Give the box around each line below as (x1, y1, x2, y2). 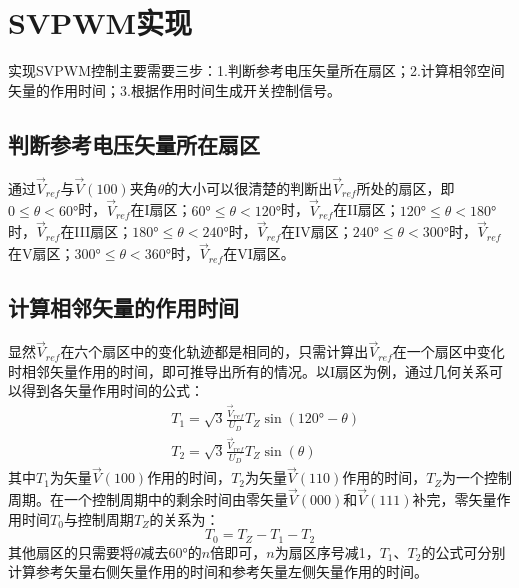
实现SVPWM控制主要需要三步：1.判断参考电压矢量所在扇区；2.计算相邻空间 (8, 60, 505, 81)
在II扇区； (333, 199, 400, 220)
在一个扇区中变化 (392, 341, 505, 362)
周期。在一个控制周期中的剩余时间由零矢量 (8, 489, 288, 510)
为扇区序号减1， (274, 541, 380, 562)
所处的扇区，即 (356, 177, 455, 198)
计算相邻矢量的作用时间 (8, 292, 239, 323)
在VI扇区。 (223, 243, 295, 264)
